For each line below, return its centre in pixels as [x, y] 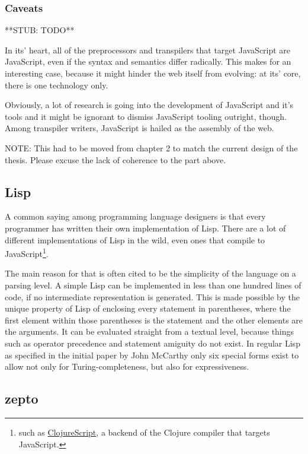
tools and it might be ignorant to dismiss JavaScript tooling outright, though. [146, 116]
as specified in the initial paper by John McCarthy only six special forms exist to [152, 355]
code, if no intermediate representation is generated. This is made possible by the [152, 296]
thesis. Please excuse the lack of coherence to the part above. [115, 159]
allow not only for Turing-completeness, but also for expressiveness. [127, 366]
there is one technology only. [57, 85]
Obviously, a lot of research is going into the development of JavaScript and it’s [149, 105]
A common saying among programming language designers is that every [135, 216]
